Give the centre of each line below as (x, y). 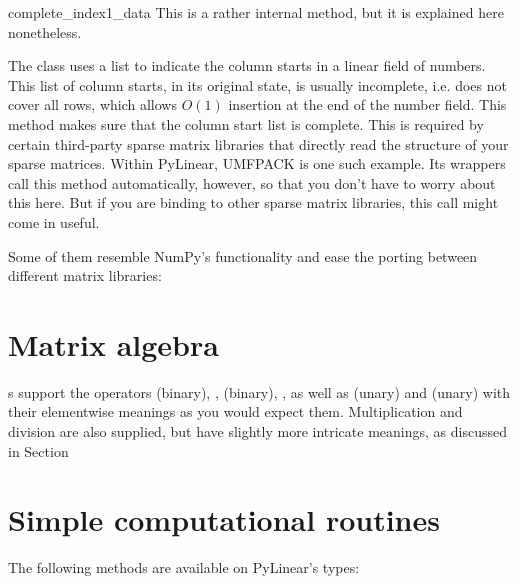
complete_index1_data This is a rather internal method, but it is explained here (256, 12)
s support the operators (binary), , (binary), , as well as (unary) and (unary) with (259, 391)
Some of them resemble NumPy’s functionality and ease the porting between (243, 255)
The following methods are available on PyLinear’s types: (184, 567)
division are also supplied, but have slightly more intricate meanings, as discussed (257, 431)
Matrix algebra (113, 343)
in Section (38, 450)
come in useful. (54, 221)
